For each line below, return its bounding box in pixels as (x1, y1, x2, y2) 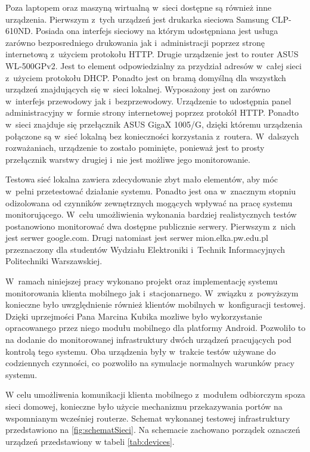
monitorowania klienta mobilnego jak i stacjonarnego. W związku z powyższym (5, 286, 299, 299)
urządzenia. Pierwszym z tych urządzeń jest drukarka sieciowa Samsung (5, 13, 269, 25)
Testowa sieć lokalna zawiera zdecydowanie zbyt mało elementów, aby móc (5, 173, 278, 185)
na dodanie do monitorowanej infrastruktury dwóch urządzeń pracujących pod (5, 333, 292, 346)
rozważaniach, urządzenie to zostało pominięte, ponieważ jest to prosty (5, 141, 265, 154)
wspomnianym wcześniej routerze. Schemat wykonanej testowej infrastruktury (5, 411, 290, 424)
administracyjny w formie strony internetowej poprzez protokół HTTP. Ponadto (5, 106, 299, 119)
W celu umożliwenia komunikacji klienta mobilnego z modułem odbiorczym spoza (5, 388, 305, 401)
